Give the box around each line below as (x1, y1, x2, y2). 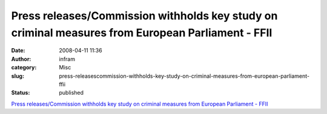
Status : (11, 89, 30, 97)
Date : (11, 47, 25, 54)
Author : (11, 55, 31, 63)
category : (11, 64, 37, 71)
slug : (11, 72, 24, 80)
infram (59, 55, 76, 63)
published (59, 89, 84, 97)
